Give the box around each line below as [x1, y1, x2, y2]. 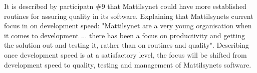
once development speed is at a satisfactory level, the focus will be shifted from [4, 49, 247, 60]
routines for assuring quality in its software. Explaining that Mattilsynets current [4, 10, 253, 21]
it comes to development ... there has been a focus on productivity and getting [4, 30, 245, 40]
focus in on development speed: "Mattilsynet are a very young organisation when [4, 20, 252, 31]
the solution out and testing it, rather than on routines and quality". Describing [4, 40, 249, 50]
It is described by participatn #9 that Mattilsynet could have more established [4, 1, 246, 11]
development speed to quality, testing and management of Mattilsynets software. [4, 59, 251, 70]
